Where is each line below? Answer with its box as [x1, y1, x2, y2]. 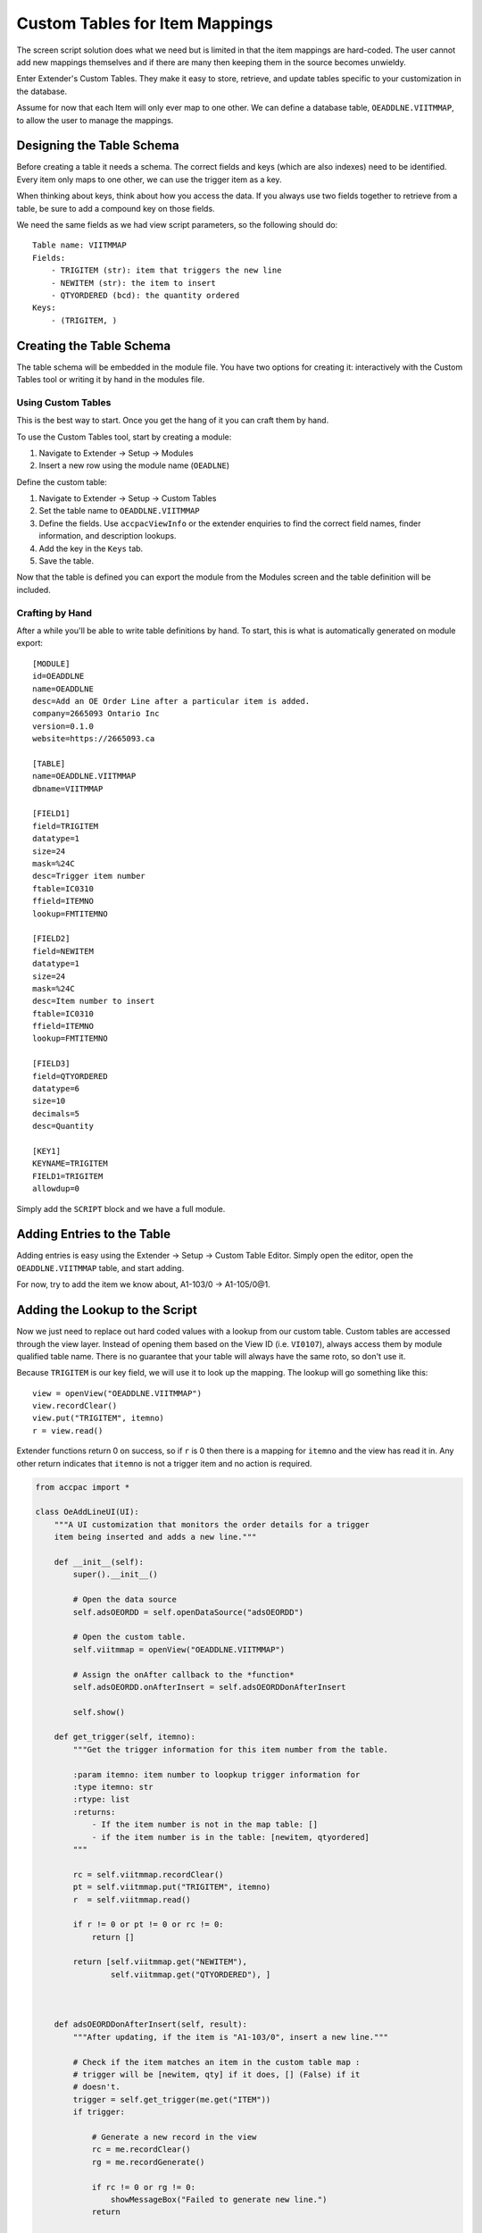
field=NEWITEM [32, 946, 94, 956]
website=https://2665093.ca [32, 733, 155, 744]
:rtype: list [72, 1794, 130, 1804]
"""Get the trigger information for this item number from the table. [72, 1744, 388, 1754]
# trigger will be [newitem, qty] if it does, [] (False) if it [72, 2070, 361, 2079]
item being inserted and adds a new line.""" [54, 1532, 257, 1543]
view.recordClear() [32, 1401, 118, 1411]
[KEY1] [32, 1146, 62, 1156]
